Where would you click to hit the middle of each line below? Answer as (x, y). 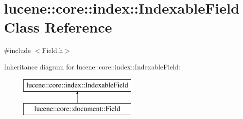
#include (17, 50)
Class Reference (58, 27)
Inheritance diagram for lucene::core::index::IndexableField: (92, 66)
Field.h (52, 50)
